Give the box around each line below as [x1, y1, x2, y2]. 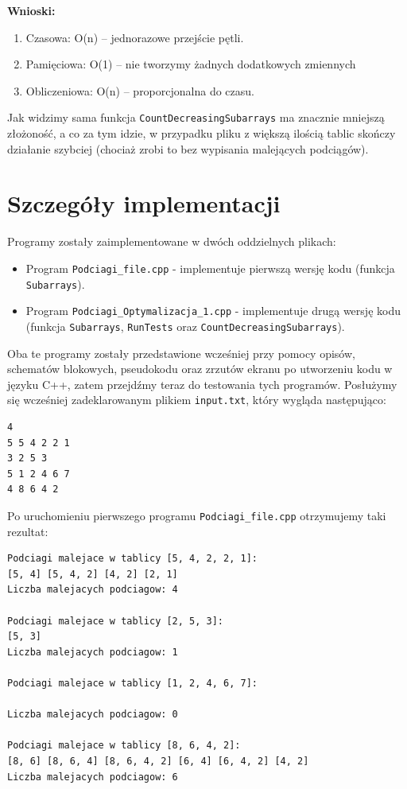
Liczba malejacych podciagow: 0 [7, 709, 178, 721]
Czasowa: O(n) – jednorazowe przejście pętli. [25, 29, 244, 45]
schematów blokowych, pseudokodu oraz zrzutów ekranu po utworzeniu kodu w [7, 360, 393, 377]
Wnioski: [7, 2, 56, 18]
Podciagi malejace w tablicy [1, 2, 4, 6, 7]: [7, 677, 258, 689]
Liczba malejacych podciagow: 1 [7, 646, 178, 658]
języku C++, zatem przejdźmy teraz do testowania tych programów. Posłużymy [7, 375, 397, 392]
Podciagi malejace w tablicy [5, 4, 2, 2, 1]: [7, 553, 258, 565]
